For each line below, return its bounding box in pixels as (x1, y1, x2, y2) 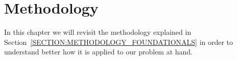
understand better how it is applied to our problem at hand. (4, 46, 193, 57)
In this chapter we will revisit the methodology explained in (4, 27, 192, 37)
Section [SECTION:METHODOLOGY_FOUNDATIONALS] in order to (4, 36, 233, 47)
